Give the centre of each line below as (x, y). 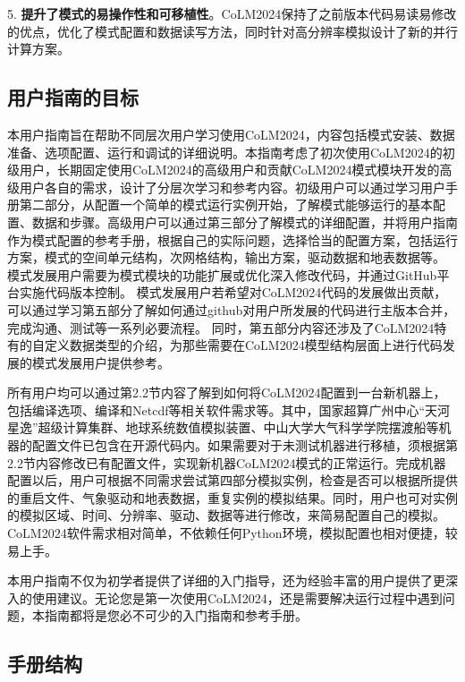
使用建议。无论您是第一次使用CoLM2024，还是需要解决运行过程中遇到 (237, 597)
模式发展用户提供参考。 (101, 362)
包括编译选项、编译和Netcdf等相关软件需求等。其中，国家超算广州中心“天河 (229, 409)
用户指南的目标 (73, 97)
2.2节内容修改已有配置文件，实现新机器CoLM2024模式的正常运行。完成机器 (227, 462)
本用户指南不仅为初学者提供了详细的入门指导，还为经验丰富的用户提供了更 (226, 580)
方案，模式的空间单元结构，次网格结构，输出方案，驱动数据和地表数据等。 (226, 257)
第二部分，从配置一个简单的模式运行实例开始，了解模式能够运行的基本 (226, 205)
